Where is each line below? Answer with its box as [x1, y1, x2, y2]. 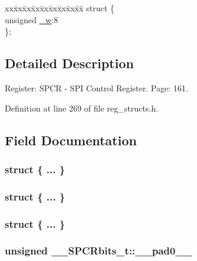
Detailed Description [5, 54, 134, 72]
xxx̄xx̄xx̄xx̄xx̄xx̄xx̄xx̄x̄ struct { [5, 2, 115, 14]
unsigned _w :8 [5, 13, 58, 26]
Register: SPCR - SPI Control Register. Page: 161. [5, 81, 188, 94]
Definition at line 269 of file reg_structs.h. [5, 101, 159, 114]
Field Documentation [5, 130, 137, 149]
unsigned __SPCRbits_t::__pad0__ [5, 243, 192, 258]
